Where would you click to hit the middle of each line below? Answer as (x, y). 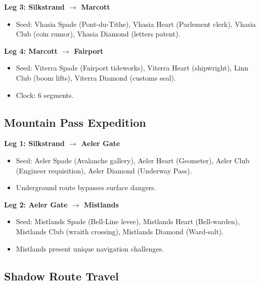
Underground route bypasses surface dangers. (86, 187)
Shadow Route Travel (61, 276)
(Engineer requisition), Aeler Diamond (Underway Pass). (104, 170)
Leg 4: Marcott (31, 50)
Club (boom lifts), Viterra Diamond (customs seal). (96, 77)
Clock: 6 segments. (45, 95)
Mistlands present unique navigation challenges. (90, 248)
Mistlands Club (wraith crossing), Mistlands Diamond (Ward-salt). (120, 231)
